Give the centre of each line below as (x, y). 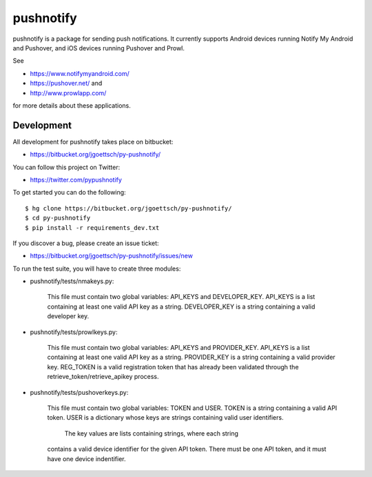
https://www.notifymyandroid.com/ (80, 73)
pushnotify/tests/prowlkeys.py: (74, 332)
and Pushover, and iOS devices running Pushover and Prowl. (99, 48)
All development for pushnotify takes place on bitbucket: (93, 142)
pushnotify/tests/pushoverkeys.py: (79, 392)
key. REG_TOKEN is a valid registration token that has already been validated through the (173, 367)
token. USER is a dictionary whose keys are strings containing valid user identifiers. (165, 418)
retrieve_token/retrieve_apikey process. (103, 377)
